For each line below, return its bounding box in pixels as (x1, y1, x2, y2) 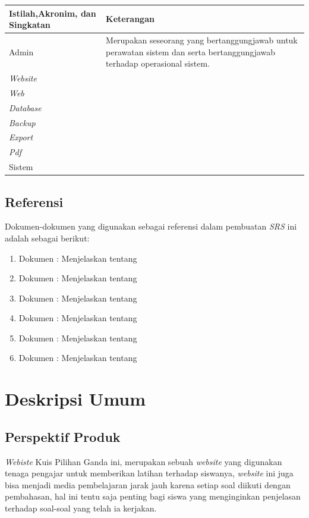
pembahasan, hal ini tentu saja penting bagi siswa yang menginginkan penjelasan (5, 490, 301, 503)
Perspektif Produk (5, 427, 121, 445)
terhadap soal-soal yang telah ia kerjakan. (5, 502, 157, 514)
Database (9, 101, 42, 114)
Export (9, 131, 33, 143)
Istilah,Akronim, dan (9, 7, 96, 19)
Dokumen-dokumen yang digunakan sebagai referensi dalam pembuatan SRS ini (5, 220, 297, 233)
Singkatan (9, 18, 51, 31)
